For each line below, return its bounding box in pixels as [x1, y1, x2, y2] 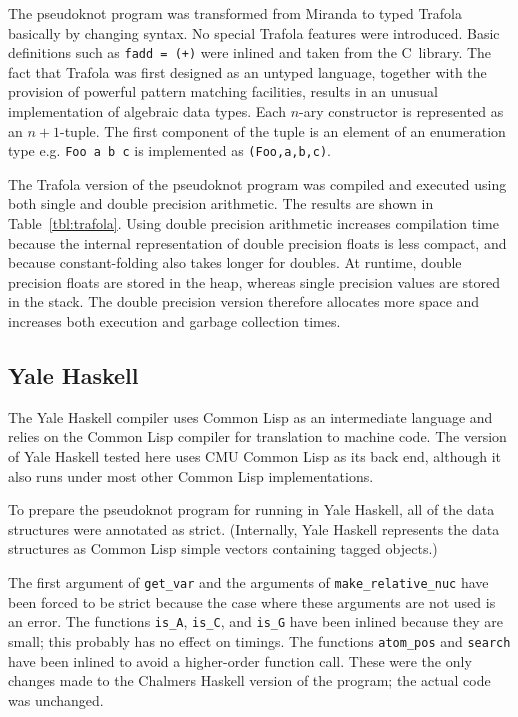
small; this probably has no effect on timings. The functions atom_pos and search [8, 630, 511, 651]
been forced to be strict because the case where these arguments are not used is [8, 591, 496, 612]
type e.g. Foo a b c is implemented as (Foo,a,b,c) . [8, 140, 331, 161]
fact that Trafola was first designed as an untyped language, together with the [8, 61, 487, 82]
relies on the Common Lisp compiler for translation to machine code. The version [8, 426, 507, 447]
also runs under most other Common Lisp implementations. [8, 465, 374, 486]
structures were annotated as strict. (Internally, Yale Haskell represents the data [8, 518, 500, 539]
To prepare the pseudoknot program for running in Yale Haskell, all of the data [8, 499, 495, 520]
